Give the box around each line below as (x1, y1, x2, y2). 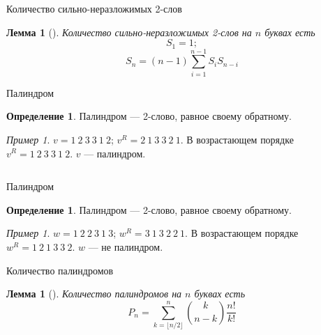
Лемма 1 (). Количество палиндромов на (6, 286, 182, 301)
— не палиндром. (88, 239, 163, 254)
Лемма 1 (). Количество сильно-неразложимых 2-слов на (6, 24, 252, 39)
